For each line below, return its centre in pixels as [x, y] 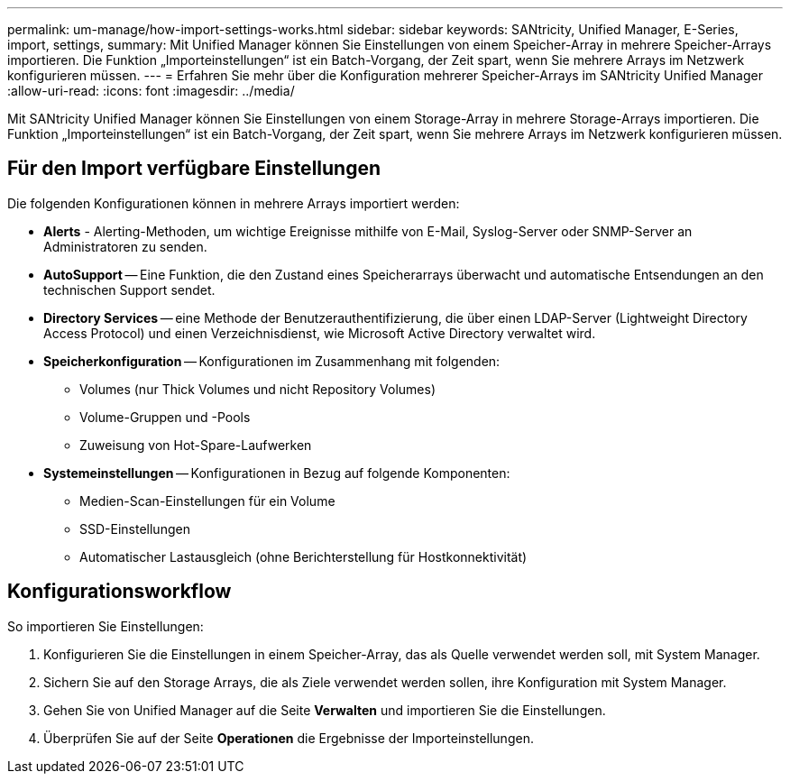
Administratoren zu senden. [125, 246]
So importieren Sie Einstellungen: [106, 626]
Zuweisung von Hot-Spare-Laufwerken [196, 445]
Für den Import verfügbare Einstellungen [194, 169]
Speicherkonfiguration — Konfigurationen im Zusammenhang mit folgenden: [272, 361]
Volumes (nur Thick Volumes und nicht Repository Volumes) [258, 389]
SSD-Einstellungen [135, 528]
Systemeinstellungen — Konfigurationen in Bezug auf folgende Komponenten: [277, 473]
